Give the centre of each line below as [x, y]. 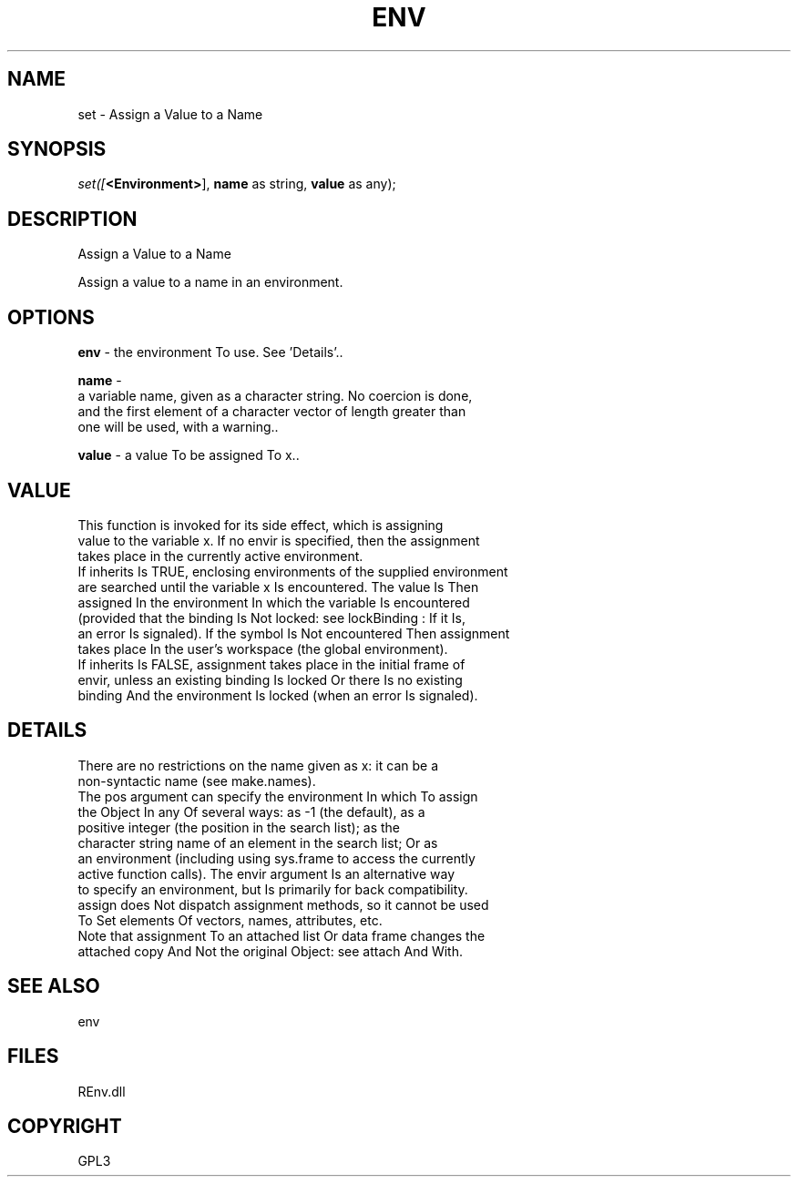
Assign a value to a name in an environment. [210, 282]
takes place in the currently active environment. [220, 556]
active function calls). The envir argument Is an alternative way [266, 873]
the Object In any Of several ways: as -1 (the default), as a [251, 811]
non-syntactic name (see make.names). [197, 781]
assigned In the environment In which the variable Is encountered [274, 602]
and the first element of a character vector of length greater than [272, 412]
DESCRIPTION [72, 219]
